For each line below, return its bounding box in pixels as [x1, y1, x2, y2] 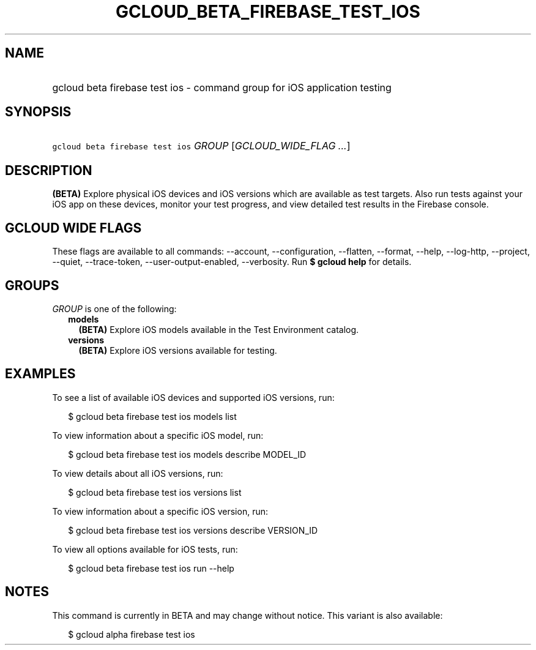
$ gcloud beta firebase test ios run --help [68, 562, 234, 573]
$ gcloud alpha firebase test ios [68, 629, 195, 640]
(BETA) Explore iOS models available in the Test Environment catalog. [78, 324, 359, 335]
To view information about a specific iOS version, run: [52, 506, 269, 517]
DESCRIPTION [5, 162, 92, 178]
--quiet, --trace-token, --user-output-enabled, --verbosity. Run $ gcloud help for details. [52, 256, 412, 267]
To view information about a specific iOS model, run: [52, 430, 264, 441]
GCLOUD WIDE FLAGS [5, 220, 142, 236]
